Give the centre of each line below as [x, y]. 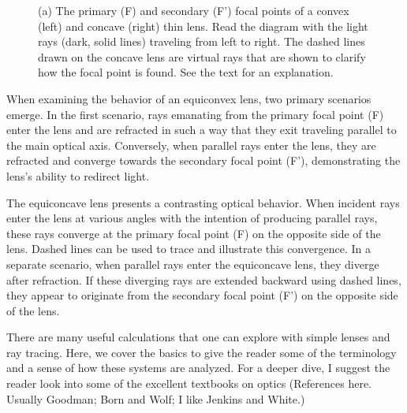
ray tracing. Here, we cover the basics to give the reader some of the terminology [202, 352]
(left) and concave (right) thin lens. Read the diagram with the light [203, 26]
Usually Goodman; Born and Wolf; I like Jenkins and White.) [156, 398]
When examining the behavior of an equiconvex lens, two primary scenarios [189, 98]
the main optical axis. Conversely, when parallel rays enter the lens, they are [191, 145]
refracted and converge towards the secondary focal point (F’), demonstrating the [203, 160]
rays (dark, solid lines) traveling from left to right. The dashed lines [202, 41]
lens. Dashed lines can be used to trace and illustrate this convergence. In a [189, 249]
